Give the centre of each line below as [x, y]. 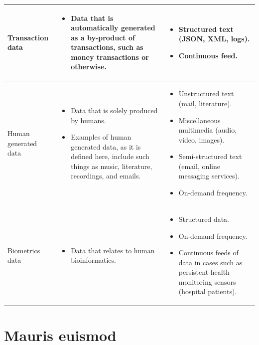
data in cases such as [210, 262]
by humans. [88, 120]
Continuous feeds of [208, 253]
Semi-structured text [210, 156]
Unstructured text [206, 93]
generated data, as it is [106, 146]
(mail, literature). [205, 103]
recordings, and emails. [106, 176]
